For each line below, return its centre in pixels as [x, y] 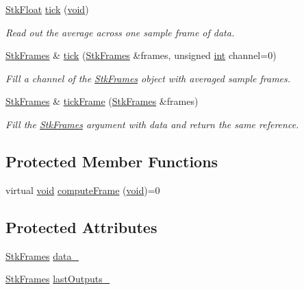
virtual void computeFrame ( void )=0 [83, 190]
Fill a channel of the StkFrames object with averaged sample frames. [148, 78]
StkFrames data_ [42, 255]
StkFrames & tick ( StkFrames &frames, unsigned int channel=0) [141, 55]
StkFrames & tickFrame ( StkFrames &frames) [102, 101]
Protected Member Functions [112, 161]
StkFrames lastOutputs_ [58, 279]
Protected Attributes [81, 227]
